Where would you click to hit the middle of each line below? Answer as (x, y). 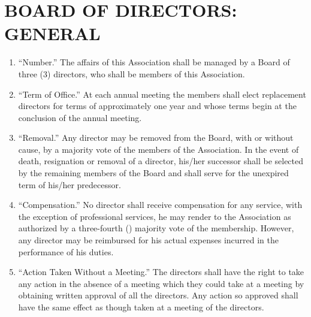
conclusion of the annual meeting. (80, 117)
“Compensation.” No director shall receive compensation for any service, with (160, 205)
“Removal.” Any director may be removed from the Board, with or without (156, 138)
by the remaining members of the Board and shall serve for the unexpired (153, 173)
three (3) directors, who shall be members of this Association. (132, 73)
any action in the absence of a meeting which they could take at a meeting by (161, 283)
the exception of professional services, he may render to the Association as (155, 216)
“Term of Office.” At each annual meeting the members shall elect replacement (162, 94)
